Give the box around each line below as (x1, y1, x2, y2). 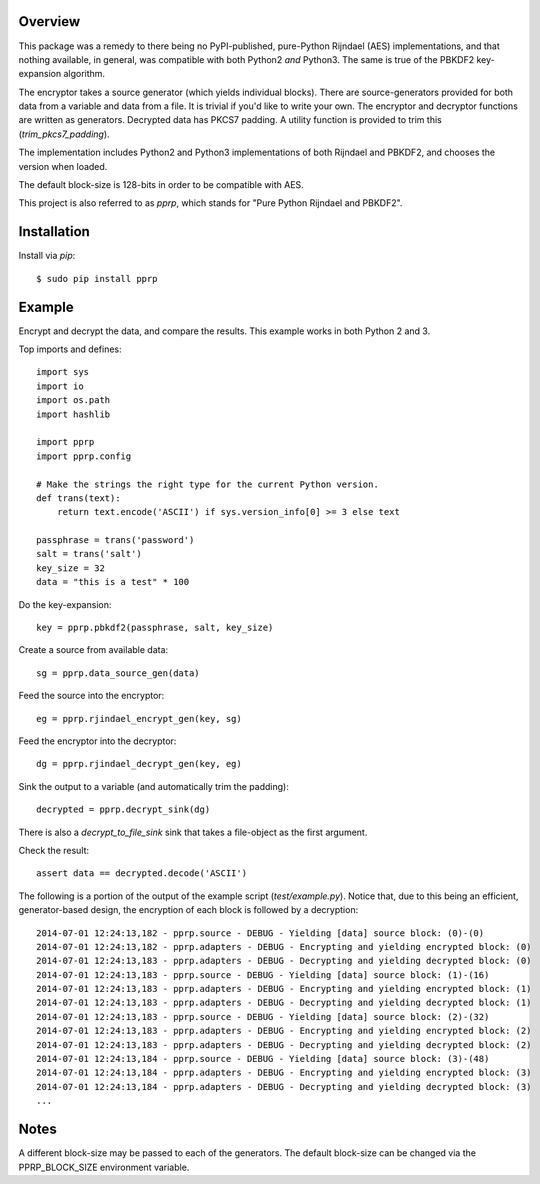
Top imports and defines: (18, 343, 122, 355)
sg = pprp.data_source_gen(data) (36, 667, 200, 679)
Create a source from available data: (18, 644, 169, 656)
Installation (18, 223, 90, 240)
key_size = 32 (36, 562, 105, 574)
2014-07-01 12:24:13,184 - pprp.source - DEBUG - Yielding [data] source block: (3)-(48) (36, 1053, 490, 1065)
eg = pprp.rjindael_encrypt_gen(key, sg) (36, 713, 242, 724)
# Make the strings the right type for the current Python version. (36, 478, 379, 490)
